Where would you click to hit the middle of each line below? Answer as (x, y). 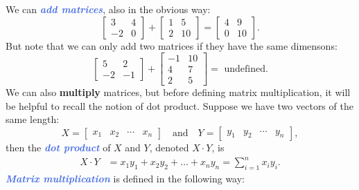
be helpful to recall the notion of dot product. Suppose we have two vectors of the (179, 105)
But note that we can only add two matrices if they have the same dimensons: (172, 45)
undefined (245, 69)
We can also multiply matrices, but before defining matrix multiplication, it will (178, 92)
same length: (33, 119)
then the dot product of (58, 148)
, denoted (169, 148)
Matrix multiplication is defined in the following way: (125, 178)
